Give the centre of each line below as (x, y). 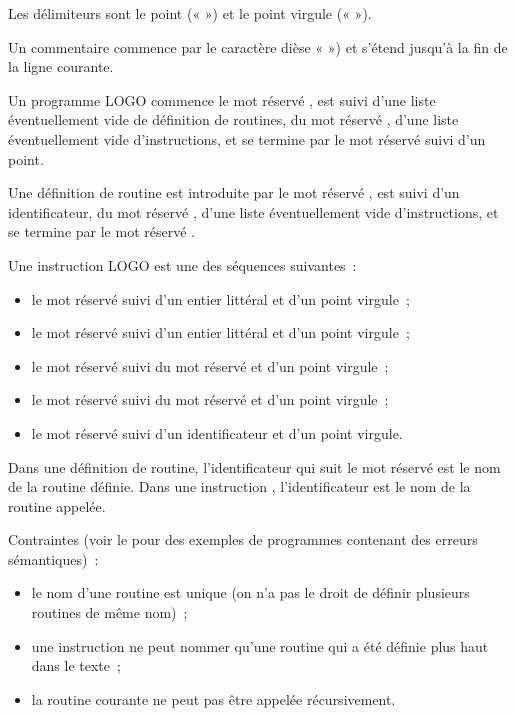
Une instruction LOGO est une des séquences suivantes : (182, 264)
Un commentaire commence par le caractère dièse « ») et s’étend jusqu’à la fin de (258, 46)
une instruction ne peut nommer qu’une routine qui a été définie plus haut (260, 645)
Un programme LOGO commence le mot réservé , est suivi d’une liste (222, 99)
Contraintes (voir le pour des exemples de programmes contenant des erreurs (243, 539)
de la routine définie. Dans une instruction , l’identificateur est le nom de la (239, 486)
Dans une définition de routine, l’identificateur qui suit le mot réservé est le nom (254, 466)
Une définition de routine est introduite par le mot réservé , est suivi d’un (234, 192)
